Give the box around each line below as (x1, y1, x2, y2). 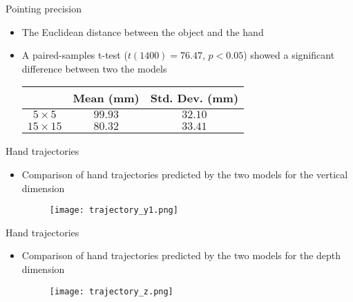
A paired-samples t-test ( (21, 48, 128, 62)
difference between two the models (21, 61, 167, 75)
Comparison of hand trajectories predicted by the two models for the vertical (21, 167, 348, 181)
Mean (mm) (73, 90, 140, 106)
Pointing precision (6, 1, 82, 15)
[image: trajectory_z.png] (49, 286, 173, 296)
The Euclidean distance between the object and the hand (21, 24, 264, 39)
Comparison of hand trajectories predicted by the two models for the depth (21, 248, 341, 263)
